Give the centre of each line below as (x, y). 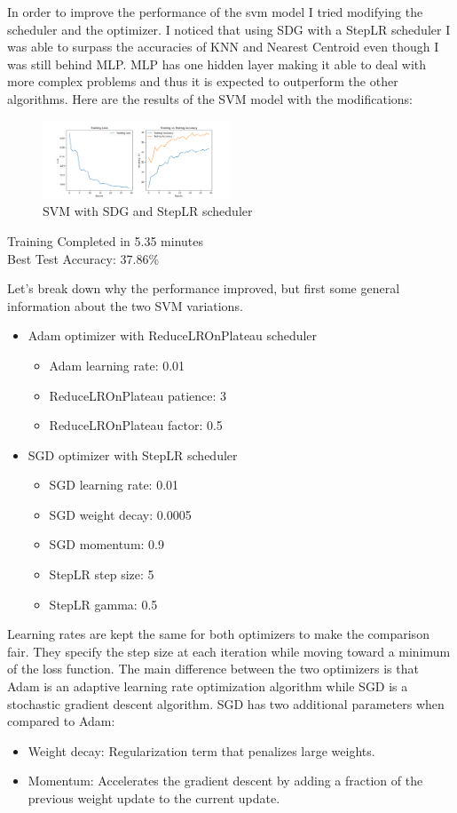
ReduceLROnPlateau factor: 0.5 (136, 425)
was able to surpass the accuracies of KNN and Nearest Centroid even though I (223, 47)
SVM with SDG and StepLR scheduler (148, 211)
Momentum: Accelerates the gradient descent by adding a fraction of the (225, 781)
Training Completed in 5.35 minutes (106, 240)
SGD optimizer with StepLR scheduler (133, 454)
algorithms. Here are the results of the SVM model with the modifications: (210, 98)
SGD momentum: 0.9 (106, 544)
